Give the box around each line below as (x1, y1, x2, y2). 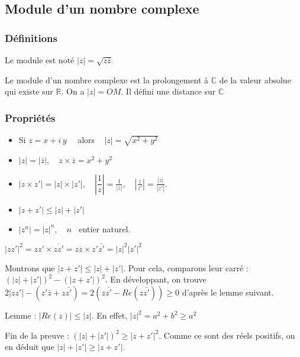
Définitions (5, 30, 57, 45)
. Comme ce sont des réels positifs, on (159, 329, 295, 341)
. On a (61, 85, 85, 98)
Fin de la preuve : (5, 329, 69, 341)
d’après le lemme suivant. (182, 286, 274, 298)
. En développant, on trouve (105, 273, 207, 285)
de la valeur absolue (219, 73, 291, 86)
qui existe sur (5, 85, 53, 98)
